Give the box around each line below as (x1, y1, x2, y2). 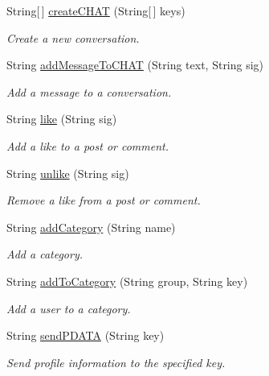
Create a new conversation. (6, 29, 140, 46)
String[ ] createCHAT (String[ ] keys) (6, 2, 185, 19)
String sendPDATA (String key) (6, 327, 165, 344)
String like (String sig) (6, 110, 117, 127)
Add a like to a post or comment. (6, 137, 169, 154)
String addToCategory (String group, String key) (6, 272, 248, 289)
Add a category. (6, 246, 84, 262)
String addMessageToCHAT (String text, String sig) (6, 56, 264, 73)
